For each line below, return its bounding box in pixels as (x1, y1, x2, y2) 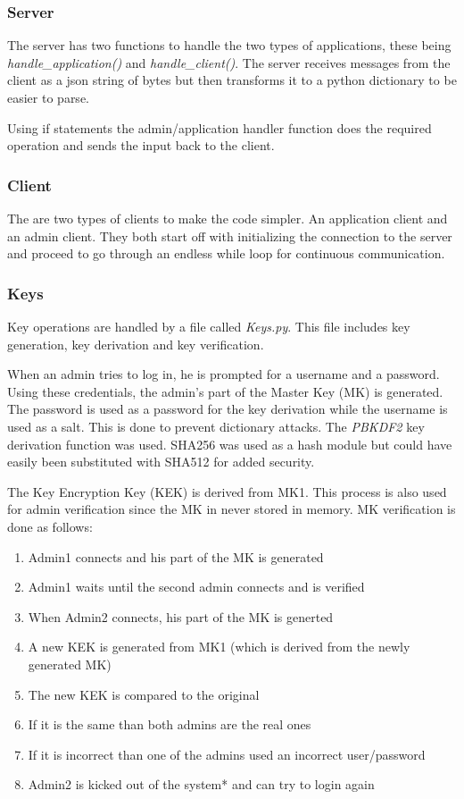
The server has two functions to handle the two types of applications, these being (7, 36, 452, 55)
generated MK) (28, 654, 112, 673)
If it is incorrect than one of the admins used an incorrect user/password (28, 744, 426, 763)
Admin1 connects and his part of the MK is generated (28, 547, 324, 566)
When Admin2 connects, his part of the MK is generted (28, 607, 334, 626)
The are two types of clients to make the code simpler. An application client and (7, 209, 448, 227)
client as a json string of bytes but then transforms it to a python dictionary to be (7, 71, 457, 89)
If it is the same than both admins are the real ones (28, 715, 311, 734)
